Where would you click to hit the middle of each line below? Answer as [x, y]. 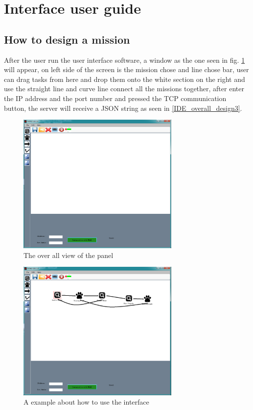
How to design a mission [67, 39]
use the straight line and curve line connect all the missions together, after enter [124, 89]
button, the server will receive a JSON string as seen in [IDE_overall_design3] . [123, 108]
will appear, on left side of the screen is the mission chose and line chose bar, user [126, 69]
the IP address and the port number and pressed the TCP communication [115, 98]
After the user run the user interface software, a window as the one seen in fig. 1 [125, 60]
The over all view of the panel [69, 255]
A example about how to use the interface [86, 402]
